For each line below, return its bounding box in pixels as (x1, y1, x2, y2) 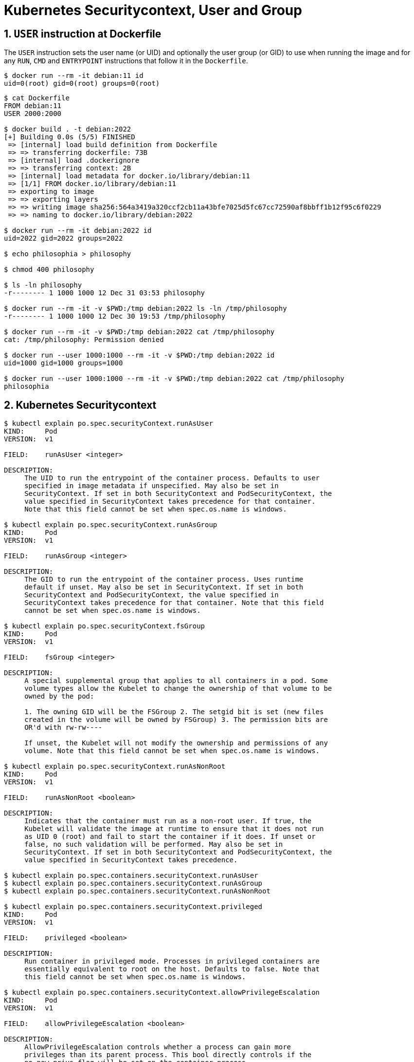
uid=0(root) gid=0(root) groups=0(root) (4, 79, 160, 88)
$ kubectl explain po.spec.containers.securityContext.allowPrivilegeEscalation (4, 988, 320, 997)
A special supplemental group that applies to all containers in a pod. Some (24, 677, 328, 685)
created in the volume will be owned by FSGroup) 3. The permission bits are (24, 716, 328, 724)
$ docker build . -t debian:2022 (4, 125, 131, 133)
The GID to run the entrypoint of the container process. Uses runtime (24, 575, 304, 584)
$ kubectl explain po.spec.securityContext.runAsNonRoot (4, 762, 226, 771)
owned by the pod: (24, 692, 94, 701)
